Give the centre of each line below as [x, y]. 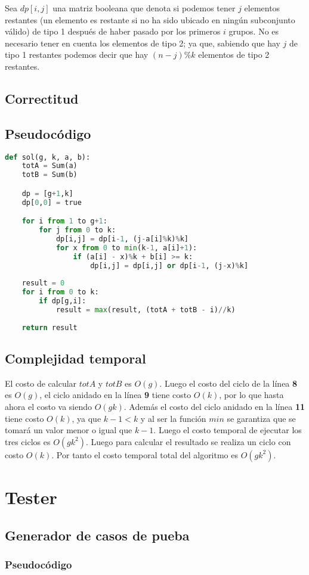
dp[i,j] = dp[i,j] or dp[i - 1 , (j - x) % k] [169, 265]
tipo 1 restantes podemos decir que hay [77, 55]
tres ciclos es [28, 441]
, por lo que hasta [251, 395]
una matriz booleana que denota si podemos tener [144, 8]
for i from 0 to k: [60, 292]
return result [50, 327]
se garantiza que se [261, 418]
